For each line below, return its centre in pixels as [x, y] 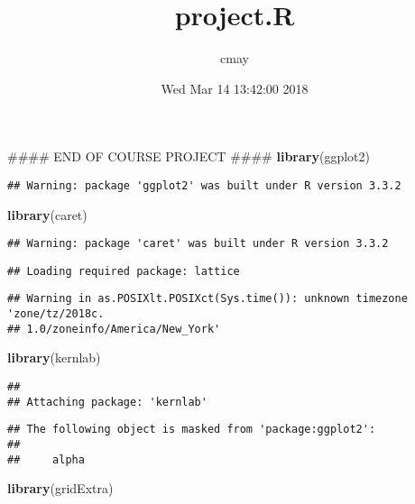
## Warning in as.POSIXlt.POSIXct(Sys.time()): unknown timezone [207, 299]
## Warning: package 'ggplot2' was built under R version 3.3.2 [204, 185]
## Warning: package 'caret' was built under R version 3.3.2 [198, 244]
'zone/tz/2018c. [56, 314]
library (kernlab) [54, 357]
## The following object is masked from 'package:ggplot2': [192, 430]
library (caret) [47, 214]
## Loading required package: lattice [124, 271]
